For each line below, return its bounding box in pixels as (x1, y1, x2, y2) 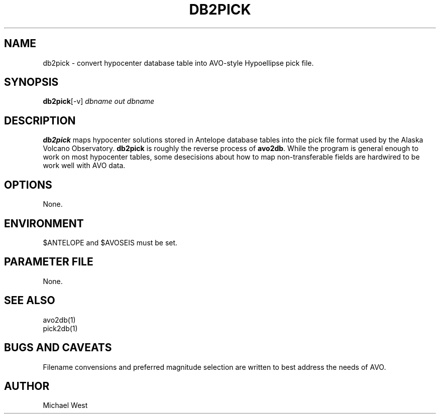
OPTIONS (4, 178, 52, 191)
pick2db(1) (43, 324, 78, 333)
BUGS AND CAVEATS (4, 341, 112, 354)
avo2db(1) (43, 315, 76, 324)
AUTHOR (4, 379, 50, 392)
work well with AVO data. (43, 161, 126, 170)
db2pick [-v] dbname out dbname (43, 97, 155, 106)
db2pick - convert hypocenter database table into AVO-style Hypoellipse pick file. (43, 58, 314, 67)
